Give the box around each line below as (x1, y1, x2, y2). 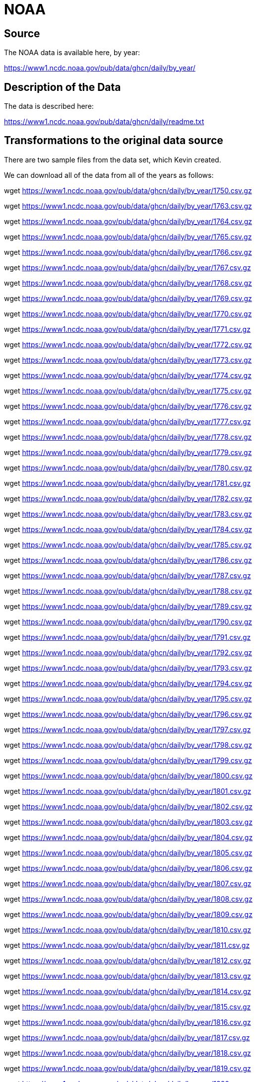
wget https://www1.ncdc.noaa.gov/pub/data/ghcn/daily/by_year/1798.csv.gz (4, 740, 252, 749)
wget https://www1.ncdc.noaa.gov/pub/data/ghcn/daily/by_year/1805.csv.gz (4, 848, 253, 857)
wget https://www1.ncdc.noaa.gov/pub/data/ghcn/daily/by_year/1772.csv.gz (4, 340, 252, 349)
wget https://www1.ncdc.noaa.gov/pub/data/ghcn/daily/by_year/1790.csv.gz (4, 617, 253, 626)
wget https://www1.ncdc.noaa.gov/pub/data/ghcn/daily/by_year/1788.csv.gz (4, 586, 252, 595)
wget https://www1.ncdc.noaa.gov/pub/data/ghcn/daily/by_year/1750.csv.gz (4, 186, 252, 195)
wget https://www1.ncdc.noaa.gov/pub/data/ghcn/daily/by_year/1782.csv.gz (4, 494, 252, 503)
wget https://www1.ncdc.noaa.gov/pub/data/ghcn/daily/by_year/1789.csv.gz (4, 602, 252, 611)
